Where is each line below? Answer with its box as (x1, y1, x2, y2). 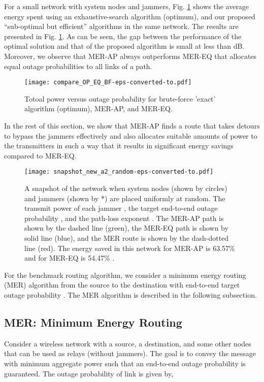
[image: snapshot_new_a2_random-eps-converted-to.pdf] (24, 168, 214, 176)
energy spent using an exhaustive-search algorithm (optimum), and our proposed (4, 11, 255, 21)
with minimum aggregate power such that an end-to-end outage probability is (4, 358, 246, 368)
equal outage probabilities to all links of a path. (4, 60, 152, 71)
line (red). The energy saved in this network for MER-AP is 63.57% (24, 242, 235, 253)
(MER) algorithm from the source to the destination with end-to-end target (4, 279, 240, 290)
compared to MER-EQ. (4, 150, 77, 161)
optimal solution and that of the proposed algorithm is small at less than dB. (4, 41, 245, 51)
